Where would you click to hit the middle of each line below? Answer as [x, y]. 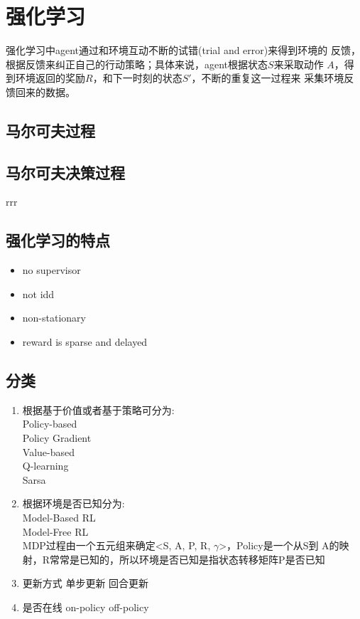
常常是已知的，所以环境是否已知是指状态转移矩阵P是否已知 [187, 559]
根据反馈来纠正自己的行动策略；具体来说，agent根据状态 [137, 64]
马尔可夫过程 [50, 130]
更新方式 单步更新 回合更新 [86, 583]
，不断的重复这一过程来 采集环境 [268, 78]
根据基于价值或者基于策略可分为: [98, 409]
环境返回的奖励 [50, 78]
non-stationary [54, 318]
